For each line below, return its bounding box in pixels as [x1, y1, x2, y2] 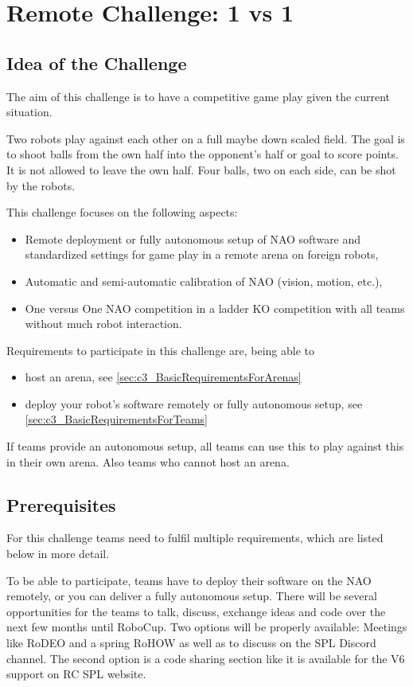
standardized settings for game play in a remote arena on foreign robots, [25, 246, 379, 263]
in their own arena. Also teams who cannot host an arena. [6, 453, 290, 470]
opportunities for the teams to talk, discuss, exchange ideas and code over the [6, 603, 386, 619]
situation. [6, 103, 53, 120]
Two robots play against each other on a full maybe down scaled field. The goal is [6, 130, 405, 146]
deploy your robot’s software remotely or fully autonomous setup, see [25, 395, 363, 412]
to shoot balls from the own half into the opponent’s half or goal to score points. [6, 146, 399, 162]
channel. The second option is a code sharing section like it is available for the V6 [6, 650, 405, 666]
